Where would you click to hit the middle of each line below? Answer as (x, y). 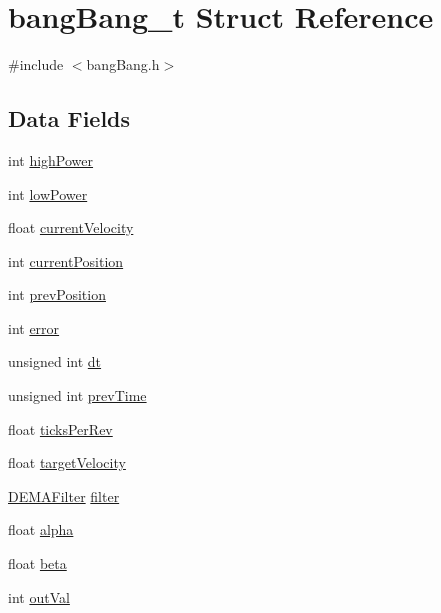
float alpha (41, 529)
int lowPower (48, 193)
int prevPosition (57, 294)
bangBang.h (123, 64)
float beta (37, 563)
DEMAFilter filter (64, 495)
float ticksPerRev (60, 428)
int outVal (39, 596)
